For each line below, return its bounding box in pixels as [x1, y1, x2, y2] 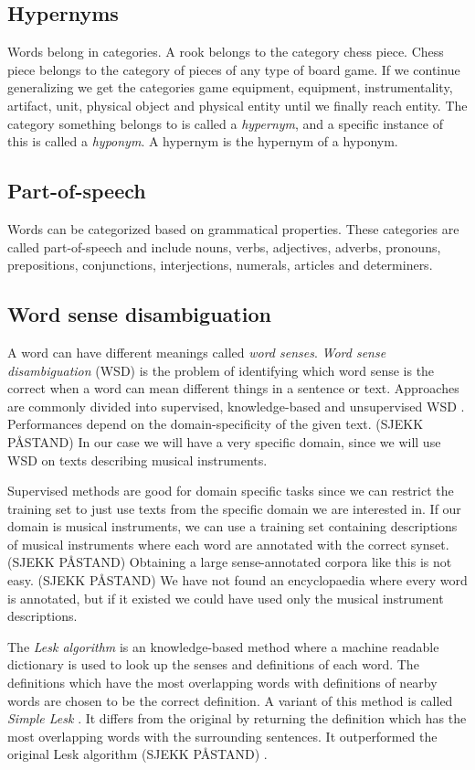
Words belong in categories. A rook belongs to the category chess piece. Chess [7, 42, 444, 61]
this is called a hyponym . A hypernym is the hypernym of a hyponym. [7, 132, 398, 151]
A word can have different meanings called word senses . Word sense [7, 342, 386, 361]
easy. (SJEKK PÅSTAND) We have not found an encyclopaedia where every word [7, 571, 468, 590]
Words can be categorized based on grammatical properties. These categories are [7, 219, 459, 238]
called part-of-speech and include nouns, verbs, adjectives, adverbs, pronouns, [7, 237, 441, 256]
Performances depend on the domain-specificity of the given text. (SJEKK [7, 414, 424, 433]
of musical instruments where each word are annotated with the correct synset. [7, 534, 449, 553]
